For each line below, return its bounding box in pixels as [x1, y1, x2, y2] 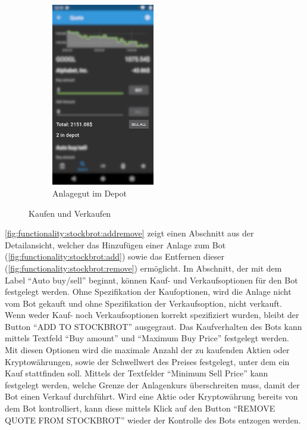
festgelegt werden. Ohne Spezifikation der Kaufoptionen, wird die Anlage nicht [5, 285, 292, 298]
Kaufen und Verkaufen [29, 207, 111, 219]
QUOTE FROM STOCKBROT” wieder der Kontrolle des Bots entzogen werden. [5, 413, 301, 426]
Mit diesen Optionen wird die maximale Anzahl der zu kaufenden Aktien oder [5, 344, 290, 356]
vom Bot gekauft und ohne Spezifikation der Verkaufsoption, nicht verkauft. [5, 297, 282, 309]
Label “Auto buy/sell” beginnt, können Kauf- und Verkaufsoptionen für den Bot [5, 273, 298, 286]
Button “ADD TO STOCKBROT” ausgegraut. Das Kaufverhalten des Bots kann [5, 320, 302, 332]
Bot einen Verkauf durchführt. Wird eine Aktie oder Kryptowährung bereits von [5, 390, 298, 403]
